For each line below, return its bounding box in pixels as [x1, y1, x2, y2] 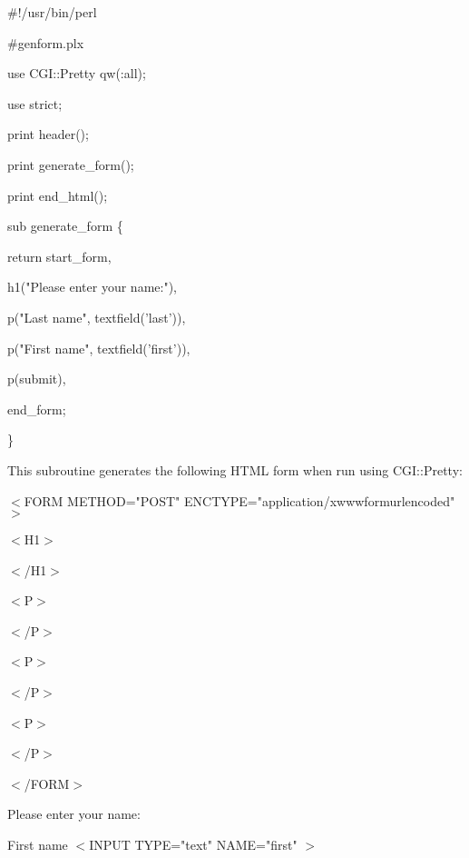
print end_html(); [7, 185, 108, 205]
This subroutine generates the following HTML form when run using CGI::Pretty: [7, 460, 463, 479]
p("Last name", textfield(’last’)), [7, 307, 186, 326]
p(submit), [7, 369, 66, 388]
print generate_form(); [7, 155, 134, 174]
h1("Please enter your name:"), [7, 277, 177, 296]
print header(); [7, 125, 89, 144]
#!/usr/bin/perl [7, 3, 97, 21]
